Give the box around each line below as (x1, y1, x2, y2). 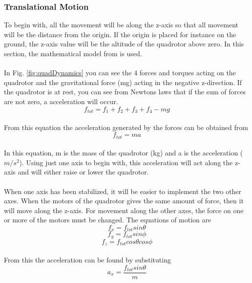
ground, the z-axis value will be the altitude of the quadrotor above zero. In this (4, 39, 244, 49)
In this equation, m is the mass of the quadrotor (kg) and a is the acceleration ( (4, 148, 243, 158)
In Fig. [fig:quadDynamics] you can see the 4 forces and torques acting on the (4, 67, 236, 78)
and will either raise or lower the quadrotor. (18, 167, 149, 177)
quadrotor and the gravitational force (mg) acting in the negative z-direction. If (4, 77, 242, 87)
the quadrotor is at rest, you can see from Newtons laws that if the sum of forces (4, 87, 246, 97)
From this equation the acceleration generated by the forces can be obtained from (4, 122, 248, 132)
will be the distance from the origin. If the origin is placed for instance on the (4, 29, 236, 39)
